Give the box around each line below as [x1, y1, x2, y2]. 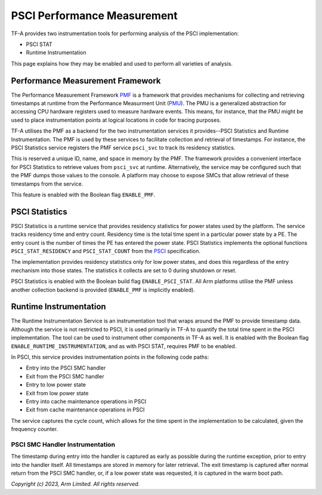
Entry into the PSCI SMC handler [26, 364, 106, 371]
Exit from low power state [26, 389, 89, 396]
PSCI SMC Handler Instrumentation [11, 440, 116, 448]
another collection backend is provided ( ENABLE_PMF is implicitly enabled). [11, 286, 195, 293]
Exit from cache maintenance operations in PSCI [26, 406, 145, 413]
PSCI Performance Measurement [11, 9, 178, 22]
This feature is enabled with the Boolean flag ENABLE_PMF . [11, 191, 156, 198]
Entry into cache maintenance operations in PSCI [26, 398, 146, 405]
